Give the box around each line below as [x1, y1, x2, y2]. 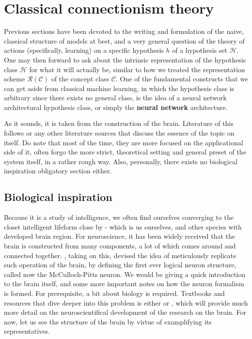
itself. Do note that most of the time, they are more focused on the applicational [4, 137, 243, 147]
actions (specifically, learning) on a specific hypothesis [4, 45, 164, 55]
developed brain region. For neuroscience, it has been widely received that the [4, 231, 235, 241]
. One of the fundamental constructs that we [115, 74, 248, 84]
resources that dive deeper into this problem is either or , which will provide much [4, 297, 248, 308]
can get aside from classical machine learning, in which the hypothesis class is [4, 83, 235, 93]
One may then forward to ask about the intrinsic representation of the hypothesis [4, 54, 246, 64]
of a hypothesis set [172, 45, 228, 55]
